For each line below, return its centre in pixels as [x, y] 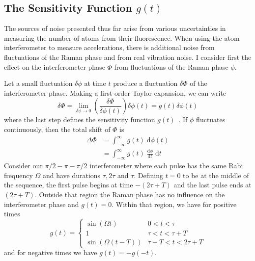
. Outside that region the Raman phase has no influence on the [130, 194]
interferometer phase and [42, 204]
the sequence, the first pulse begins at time [69, 185]
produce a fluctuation [145, 83]
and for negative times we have [51, 252]
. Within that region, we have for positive [174, 204]
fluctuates [211, 119]
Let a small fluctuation [38, 83]
